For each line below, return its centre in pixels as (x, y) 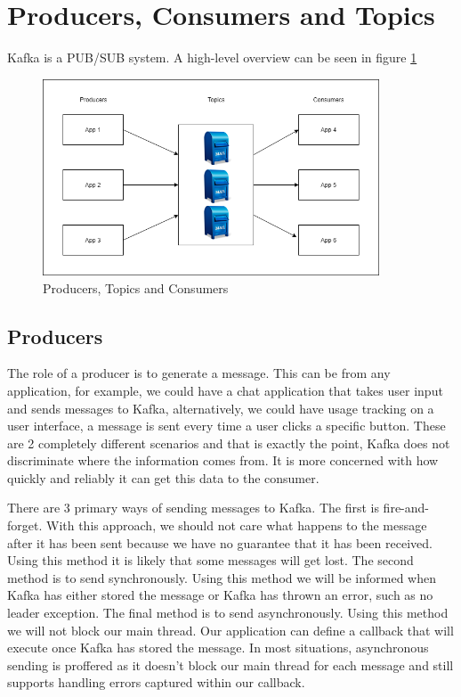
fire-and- (406, 508)
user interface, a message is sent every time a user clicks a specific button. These (226, 426)
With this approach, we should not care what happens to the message (236, 525)
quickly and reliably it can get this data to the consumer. (163, 477)
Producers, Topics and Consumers (136, 287)
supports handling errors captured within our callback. (156, 682)
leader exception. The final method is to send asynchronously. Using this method (228, 613)
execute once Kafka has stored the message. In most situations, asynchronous (218, 648)
